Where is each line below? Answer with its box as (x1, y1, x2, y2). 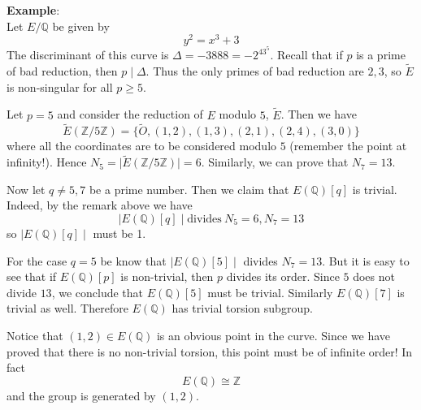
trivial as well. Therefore (7, 300, 128, 317)
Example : (7, 2, 60, 18)
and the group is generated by (7, 386, 156, 404)
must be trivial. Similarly (207, 283, 333, 300)
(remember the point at (289, 137, 407, 154)
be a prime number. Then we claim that (89, 180, 289, 197)
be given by (52, 17, 110, 34)
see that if (7, 268, 57, 285)
